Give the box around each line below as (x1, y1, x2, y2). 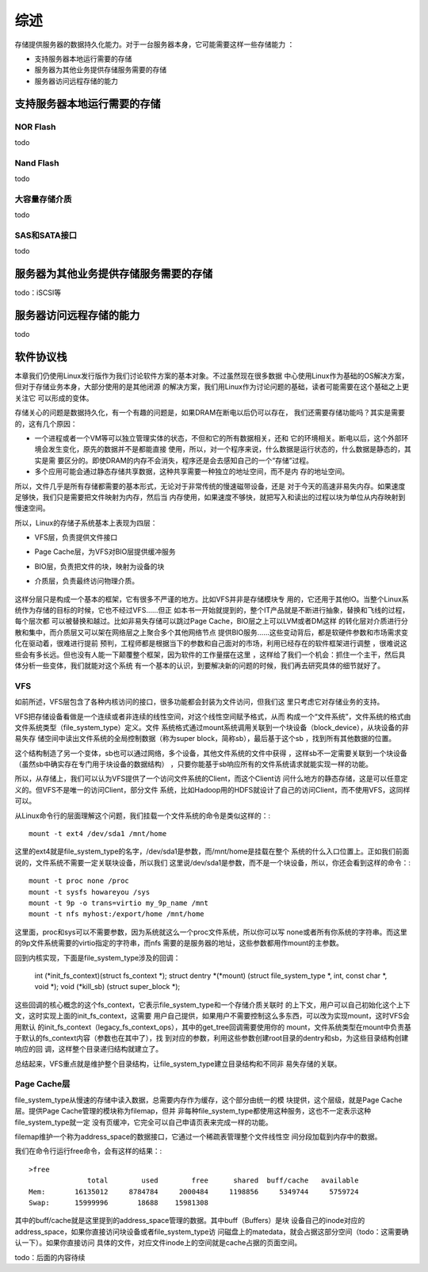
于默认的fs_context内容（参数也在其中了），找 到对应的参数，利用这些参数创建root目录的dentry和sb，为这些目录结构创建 (14, 1033, 409, 1042)
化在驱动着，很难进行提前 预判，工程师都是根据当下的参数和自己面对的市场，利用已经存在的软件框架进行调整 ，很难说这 (14, 639, 407, 648)
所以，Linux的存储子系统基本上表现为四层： (14, 518, 158, 527)
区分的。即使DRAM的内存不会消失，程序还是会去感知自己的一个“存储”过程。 (63, 456, 313, 465)
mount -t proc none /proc (29, 877, 130, 885)
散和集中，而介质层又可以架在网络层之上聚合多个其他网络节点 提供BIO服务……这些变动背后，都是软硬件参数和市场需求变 (14, 627, 408, 637)
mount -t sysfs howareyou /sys (29, 888, 151, 896)
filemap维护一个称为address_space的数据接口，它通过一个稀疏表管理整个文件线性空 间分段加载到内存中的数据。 (14, 1132, 382, 1141)
